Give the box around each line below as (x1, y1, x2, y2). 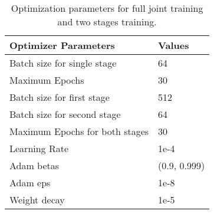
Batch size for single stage (9, 56, 117, 70)
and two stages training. (57, 15, 157, 28)
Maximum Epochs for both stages (9, 124, 149, 138)
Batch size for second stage (9, 107, 121, 121)
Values (158, 38, 189, 52)
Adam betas (9, 159, 60, 172)
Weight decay (9, 193, 65, 206)
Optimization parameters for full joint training (11, 1, 203, 15)
